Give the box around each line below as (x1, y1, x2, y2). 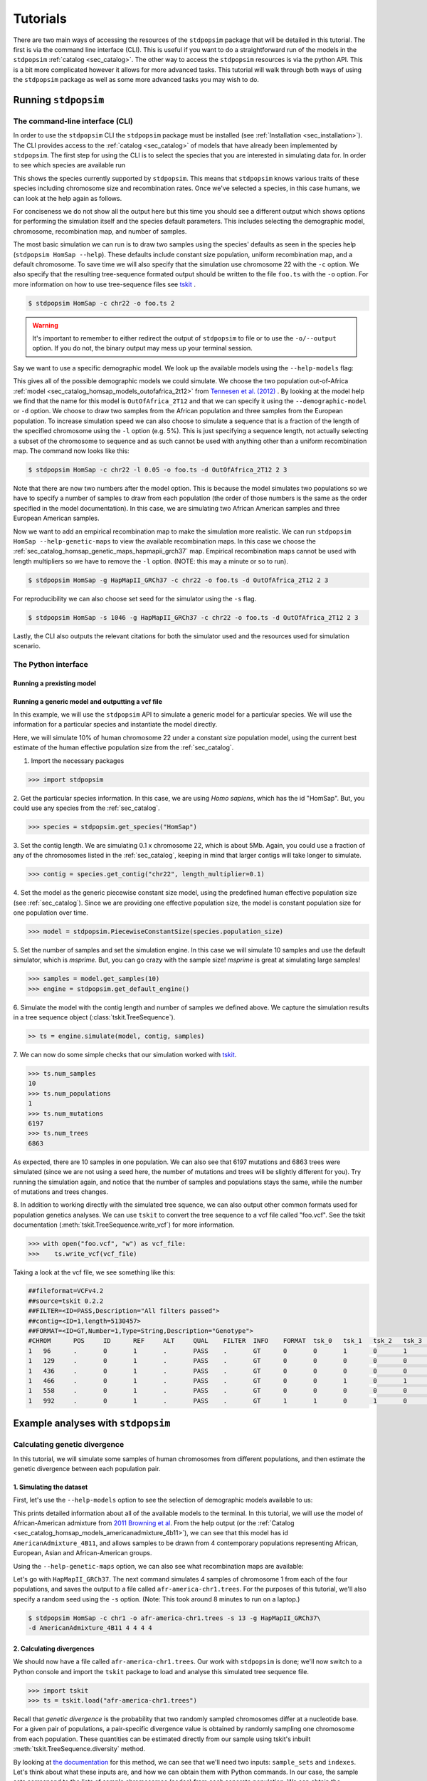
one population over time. (13, 908, 88, 917)
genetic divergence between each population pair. (13, 1464, 161, 1473)
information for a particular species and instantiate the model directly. (13, 720, 217, 729)
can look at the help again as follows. (13, 194, 122, 202)
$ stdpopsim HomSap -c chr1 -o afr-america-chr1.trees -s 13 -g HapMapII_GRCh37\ (28, 1614, 322, 1622)
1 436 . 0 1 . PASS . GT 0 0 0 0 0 (28, 1366, 407, 1375)
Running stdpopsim (13, 93, 105, 106)
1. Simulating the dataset (13, 1483, 88, 1491)
